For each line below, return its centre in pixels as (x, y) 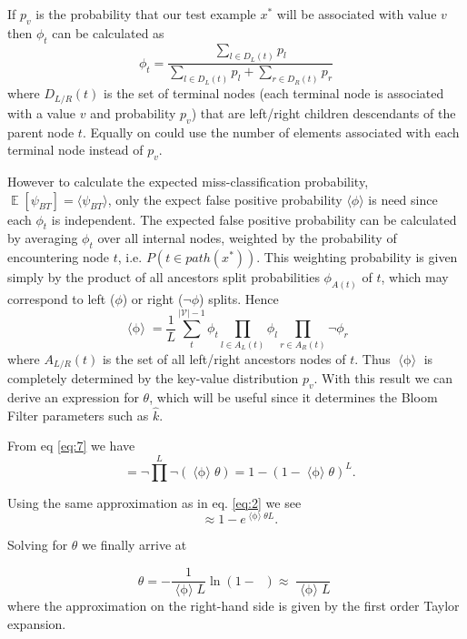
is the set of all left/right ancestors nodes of (224, 358)
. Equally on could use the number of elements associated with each (271, 132)
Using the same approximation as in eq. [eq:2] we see (154, 502)
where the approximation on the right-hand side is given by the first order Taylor (233, 606)
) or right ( (153, 299)
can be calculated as (108, 32)
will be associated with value (357, 14)
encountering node (59, 257)
